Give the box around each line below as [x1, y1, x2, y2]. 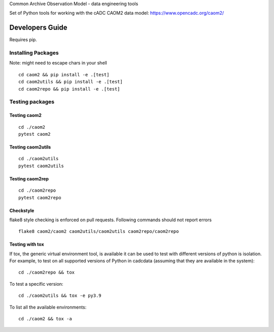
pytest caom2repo [18, 195, 61, 200]
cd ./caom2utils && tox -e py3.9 [18, 293, 101, 298]
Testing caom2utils [9, 144, 51, 150]
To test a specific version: [9, 281, 63, 287]
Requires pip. [9, 37, 38, 43]
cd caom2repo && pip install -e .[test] [18, 86, 120, 92]
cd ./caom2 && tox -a [18, 316, 72, 322]
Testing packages [9, 98, 55, 105]
